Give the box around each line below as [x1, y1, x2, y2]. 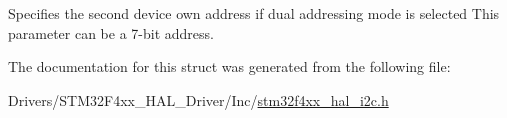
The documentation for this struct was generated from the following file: [8, 56, 451, 77]
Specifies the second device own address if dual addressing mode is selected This [8, 3, 500, 23]
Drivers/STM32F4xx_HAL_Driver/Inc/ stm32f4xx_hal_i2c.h [8, 89, 389, 110]
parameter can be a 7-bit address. [8, 22, 214, 43]
